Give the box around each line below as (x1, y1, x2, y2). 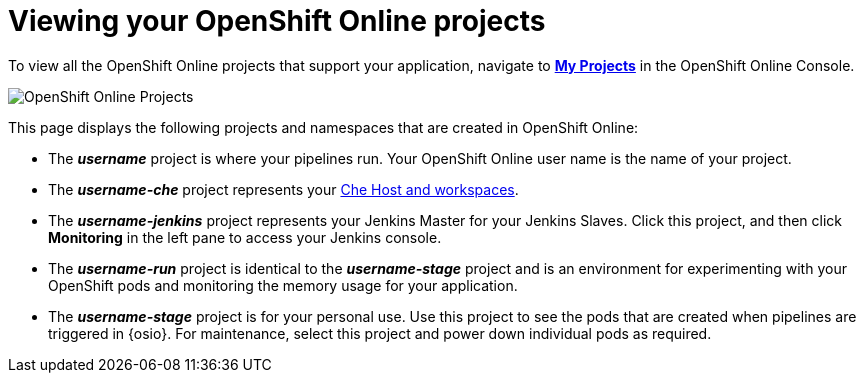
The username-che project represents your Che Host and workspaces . (48, 180, 519, 198)
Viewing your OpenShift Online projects (8, 4, 546, 38)
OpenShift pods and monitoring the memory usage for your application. (48, 276, 518, 294)
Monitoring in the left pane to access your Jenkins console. (48, 228, 442, 246)
